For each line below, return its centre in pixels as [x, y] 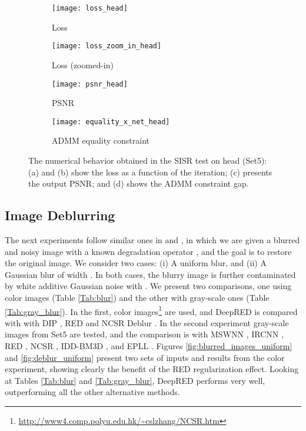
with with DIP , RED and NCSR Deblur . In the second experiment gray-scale [147, 322]
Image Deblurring [60, 215]
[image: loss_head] [90, 8]
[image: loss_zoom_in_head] [107, 46]
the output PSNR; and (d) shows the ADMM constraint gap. [139, 183]
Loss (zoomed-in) [83, 64]
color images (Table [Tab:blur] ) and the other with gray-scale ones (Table [137, 297]
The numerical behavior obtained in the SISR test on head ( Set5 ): [148, 160]
